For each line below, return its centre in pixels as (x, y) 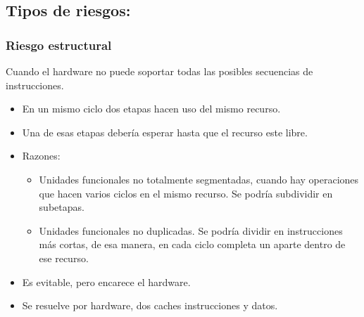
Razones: (41, 156)
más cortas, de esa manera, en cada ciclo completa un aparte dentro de (192, 244)
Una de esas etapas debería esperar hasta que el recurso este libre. (165, 132)
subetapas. (62, 207)
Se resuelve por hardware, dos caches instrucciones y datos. (150, 305)
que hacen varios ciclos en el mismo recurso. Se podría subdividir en (186, 193)
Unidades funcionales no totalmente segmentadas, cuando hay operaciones (199, 179)
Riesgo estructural (59, 45)
